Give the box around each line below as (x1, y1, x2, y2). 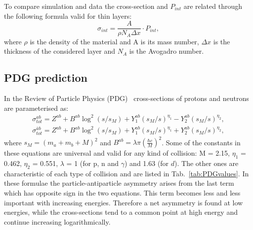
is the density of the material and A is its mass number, (30, 36, 199, 46)
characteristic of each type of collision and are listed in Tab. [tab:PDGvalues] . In (4, 168, 249, 178)
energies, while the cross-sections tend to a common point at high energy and (4, 207, 238, 217)
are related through (183, 1, 243, 11)
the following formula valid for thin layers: (4, 10, 132, 21)
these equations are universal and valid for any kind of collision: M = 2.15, (4, 148, 230, 158)
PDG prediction (4, 70, 87, 85)
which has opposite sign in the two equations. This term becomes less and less (4, 187, 241, 197)
